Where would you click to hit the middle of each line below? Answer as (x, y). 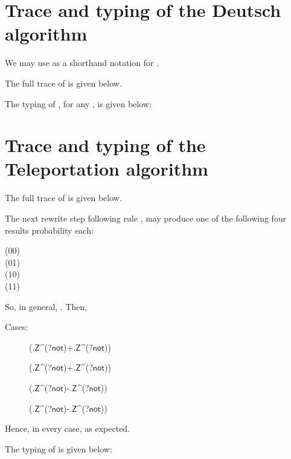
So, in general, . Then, (46, 306)
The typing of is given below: (59, 448)
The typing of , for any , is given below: (78, 103)
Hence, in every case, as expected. (68, 428)
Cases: (17, 327)
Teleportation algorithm (107, 169)
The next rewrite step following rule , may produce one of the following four (146, 218)
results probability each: (49, 230)
